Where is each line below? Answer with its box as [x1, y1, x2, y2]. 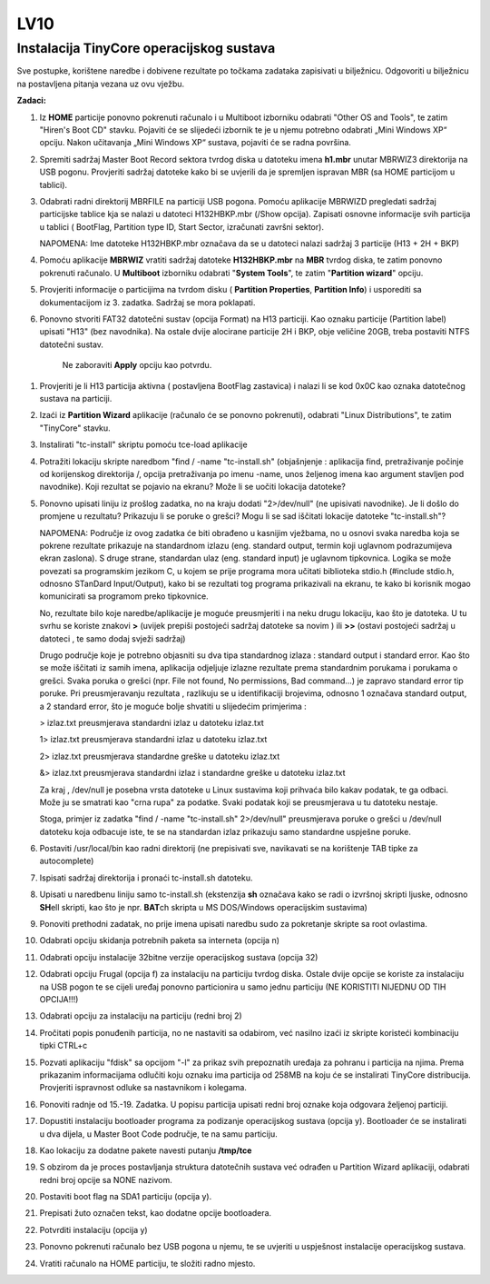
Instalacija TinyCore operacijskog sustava [16, 40, 276, 56]
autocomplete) [39, 855, 94, 867]
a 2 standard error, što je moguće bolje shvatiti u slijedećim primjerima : [39, 701, 308, 712]
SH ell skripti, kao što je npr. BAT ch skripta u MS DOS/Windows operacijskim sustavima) [39, 901, 367, 912]
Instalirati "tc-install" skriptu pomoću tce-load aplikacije [39, 439, 249, 450]
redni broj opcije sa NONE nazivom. [39, 1174, 172, 1185]
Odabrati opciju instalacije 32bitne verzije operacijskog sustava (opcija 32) [39, 951, 318, 962]
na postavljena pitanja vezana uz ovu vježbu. [16, 78, 185, 89]
